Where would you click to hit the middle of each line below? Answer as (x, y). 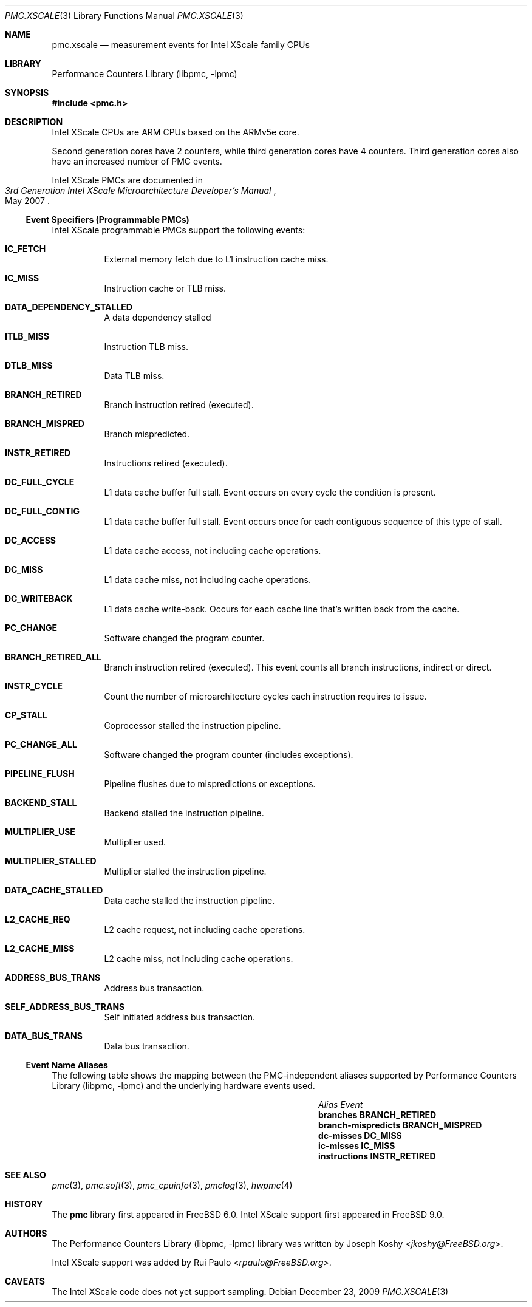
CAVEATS (25, 1281)
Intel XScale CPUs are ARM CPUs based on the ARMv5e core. (176, 132)
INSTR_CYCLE (34, 686)
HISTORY (24, 1204)
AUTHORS (26, 1233)
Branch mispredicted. (147, 434)
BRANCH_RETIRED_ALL (53, 657)
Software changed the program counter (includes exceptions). (229, 755)
